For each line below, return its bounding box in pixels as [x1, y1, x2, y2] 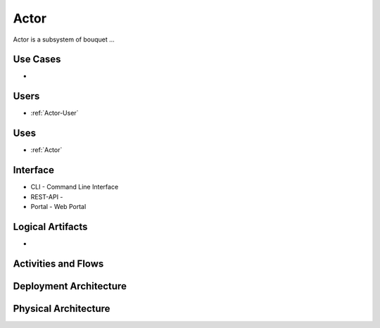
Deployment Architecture [13, 280, 127, 292]
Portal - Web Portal [30, 202, 87, 210]
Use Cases [13, 53, 61, 65]
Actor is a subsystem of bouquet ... [13, 35, 115, 44]
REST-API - [30, 192, 63, 201]
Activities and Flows [13, 258, 104, 270]
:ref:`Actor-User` [30, 109, 79, 118]
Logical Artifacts [13, 220, 88, 232]
